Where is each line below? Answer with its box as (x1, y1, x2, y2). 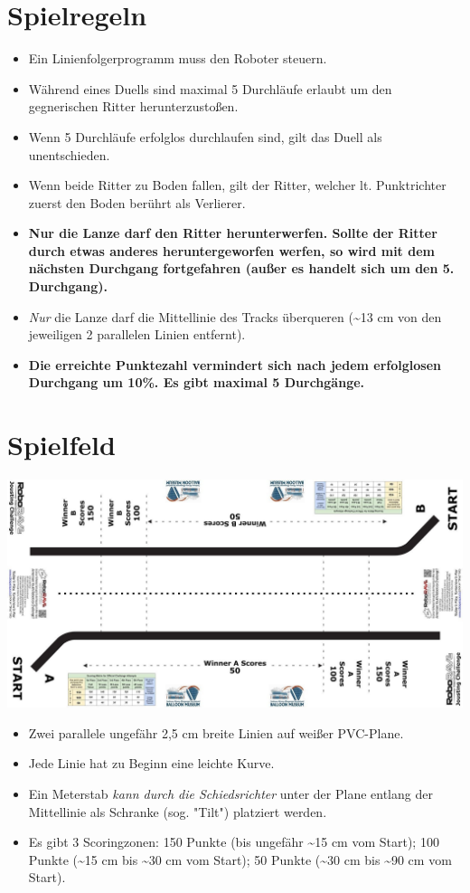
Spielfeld (7, 426, 116, 463)
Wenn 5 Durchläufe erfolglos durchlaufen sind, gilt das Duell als (28, 127, 382, 146)
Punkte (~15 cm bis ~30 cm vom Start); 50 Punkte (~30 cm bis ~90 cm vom (28, 850, 452, 869)
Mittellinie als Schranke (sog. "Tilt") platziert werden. (28, 802, 327, 821)
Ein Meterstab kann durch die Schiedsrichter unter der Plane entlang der (28, 784, 433, 803)
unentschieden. (28, 145, 110, 164)
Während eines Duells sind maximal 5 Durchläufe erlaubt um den (28, 79, 392, 98)
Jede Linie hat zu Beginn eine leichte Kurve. (28, 754, 275, 773)
